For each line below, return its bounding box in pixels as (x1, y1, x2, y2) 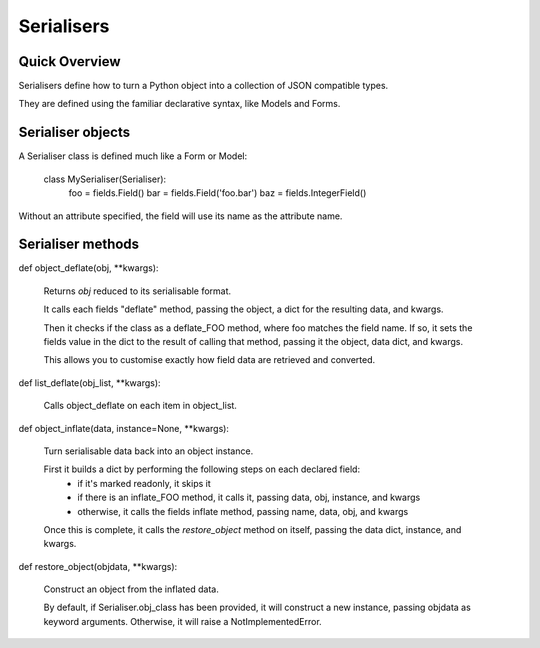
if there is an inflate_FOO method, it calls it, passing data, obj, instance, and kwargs (77, 491, 421, 504)
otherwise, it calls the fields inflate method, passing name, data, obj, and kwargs (77, 505, 409, 517)
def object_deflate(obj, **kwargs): (18, 262, 159, 274)
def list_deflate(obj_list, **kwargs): (18, 376, 161, 389)
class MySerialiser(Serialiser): (43, 173, 167, 185)
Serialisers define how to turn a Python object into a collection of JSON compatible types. (18, 80, 389, 92)
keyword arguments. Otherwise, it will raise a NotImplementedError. (43, 615, 322, 627)
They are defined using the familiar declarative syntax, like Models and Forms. (18, 98, 341, 110)
